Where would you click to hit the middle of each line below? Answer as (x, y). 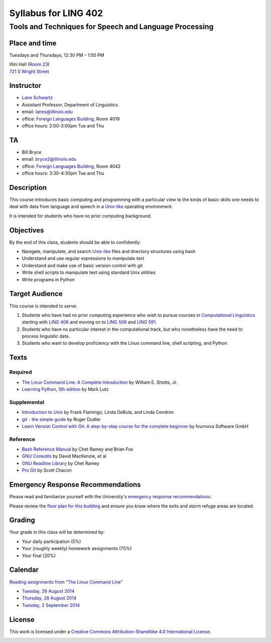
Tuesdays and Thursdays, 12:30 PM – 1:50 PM (57, 55)
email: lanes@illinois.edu (47, 112)
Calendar (24, 570)
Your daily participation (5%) (51, 541)
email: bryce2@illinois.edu (49, 159)
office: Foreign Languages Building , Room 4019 (71, 119)
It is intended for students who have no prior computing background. (81, 216)
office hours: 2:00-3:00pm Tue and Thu (63, 126)
